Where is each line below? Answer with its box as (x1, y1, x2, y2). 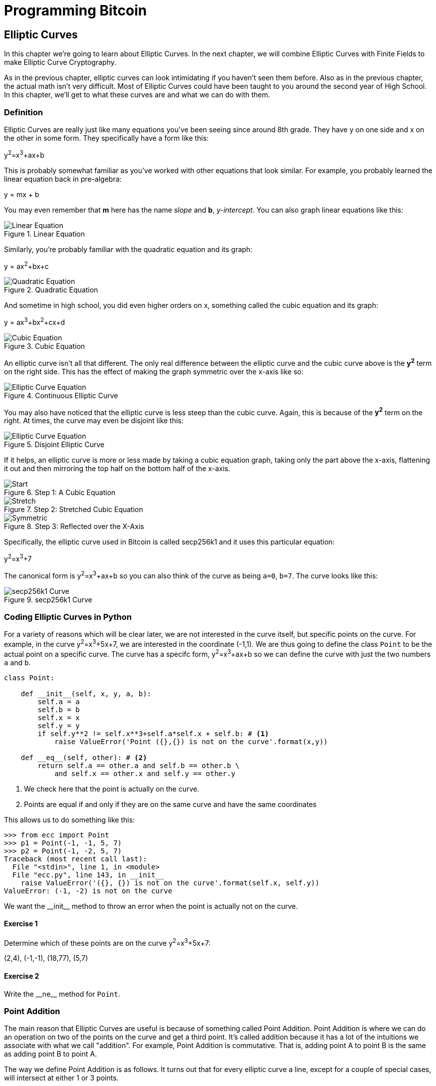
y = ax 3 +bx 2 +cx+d (4, 316, 65, 326)
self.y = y (37, 721, 80, 730)
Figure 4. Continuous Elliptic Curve (4, 391, 118, 400)
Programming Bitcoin (4, 2, 147, 19)
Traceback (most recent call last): (4, 854, 147, 863)
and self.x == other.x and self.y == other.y (54, 769, 235, 778)
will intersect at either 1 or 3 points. (4, 1074, 119, 1083)
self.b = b (37, 705, 80, 714)
